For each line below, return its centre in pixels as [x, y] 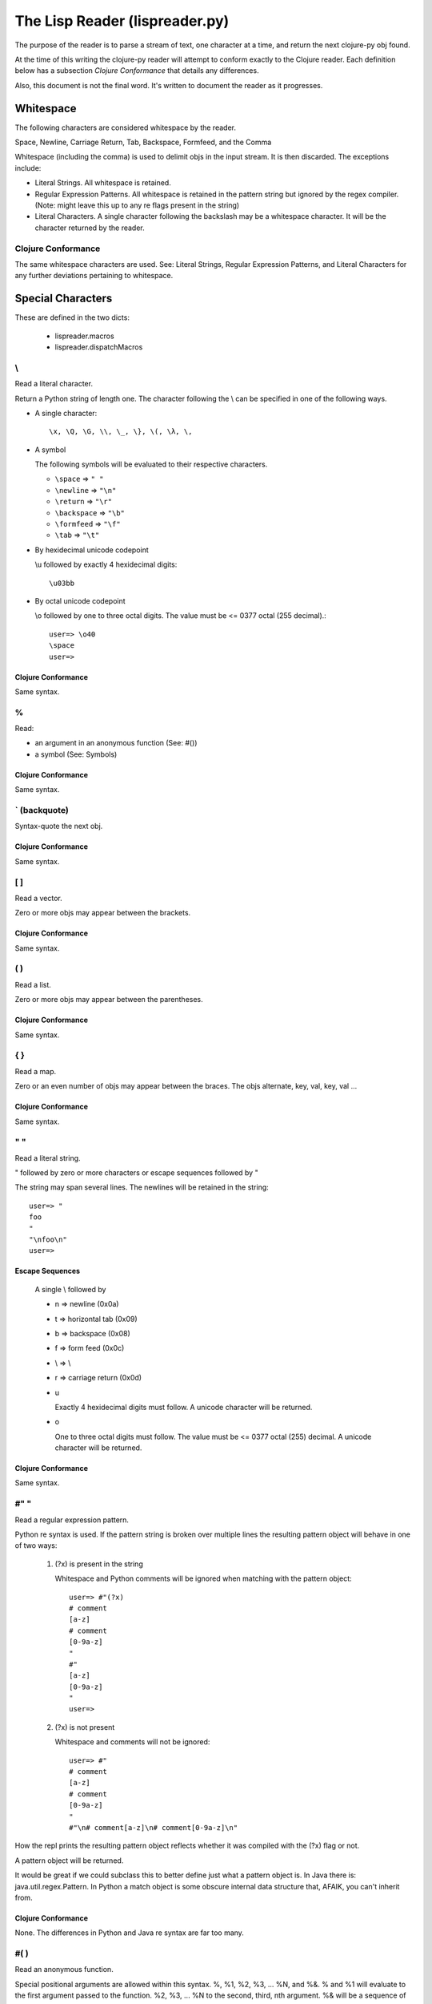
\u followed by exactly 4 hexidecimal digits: [106, 564]
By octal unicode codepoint [80, 600]
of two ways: [36, 1545]
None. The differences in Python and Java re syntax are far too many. [129, 1933]
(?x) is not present [85, 1727]
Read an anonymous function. [64, 1970]
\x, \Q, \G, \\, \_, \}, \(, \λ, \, [121, 432]
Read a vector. [39, 898]
